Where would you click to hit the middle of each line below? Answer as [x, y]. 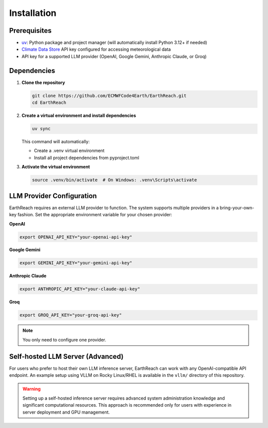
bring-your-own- [237, 208]
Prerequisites [30, 31]
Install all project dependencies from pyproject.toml [87, 158]
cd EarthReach [49, 103]
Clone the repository [43, 83]
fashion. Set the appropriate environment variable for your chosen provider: [95, 215]
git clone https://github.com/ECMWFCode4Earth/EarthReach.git [109, 95]
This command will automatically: [56, 142]
